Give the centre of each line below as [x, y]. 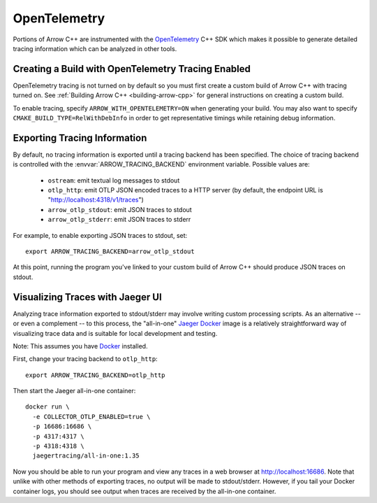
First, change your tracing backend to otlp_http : [85, 359]
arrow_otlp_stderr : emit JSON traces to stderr [119, 220]
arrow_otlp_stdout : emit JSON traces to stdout [120, 209]
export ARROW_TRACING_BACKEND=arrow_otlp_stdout [110, 252]
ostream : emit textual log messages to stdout [114, 180]
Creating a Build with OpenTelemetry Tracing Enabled [132, 69]
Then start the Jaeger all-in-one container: [74, 391]
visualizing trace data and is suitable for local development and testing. [115, 333]
